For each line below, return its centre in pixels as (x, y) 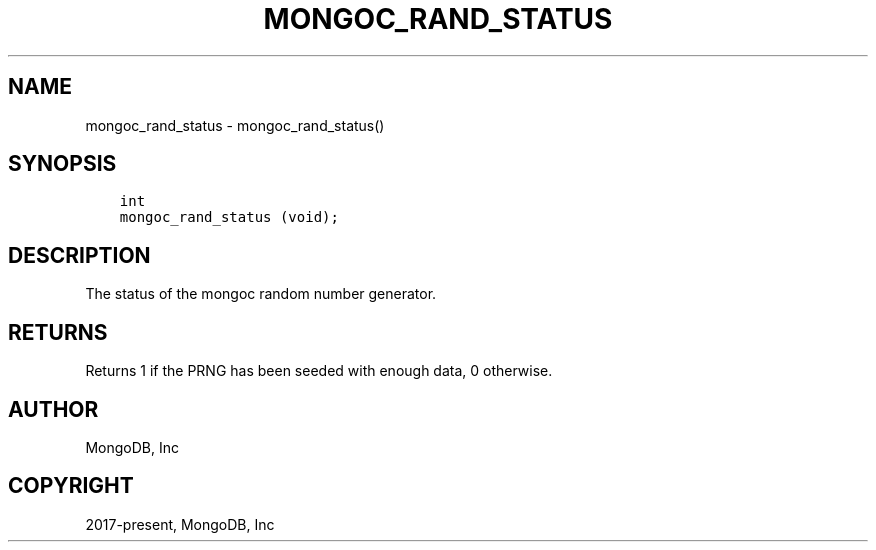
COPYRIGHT (71, 486)
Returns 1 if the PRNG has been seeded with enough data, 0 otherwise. (319, 371)
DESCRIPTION (79, 255)
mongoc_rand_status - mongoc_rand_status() (235, 125)
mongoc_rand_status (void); (229, 217)
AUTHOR (53, 409)
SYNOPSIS (62, 164)
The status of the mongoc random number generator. (261, 294)
